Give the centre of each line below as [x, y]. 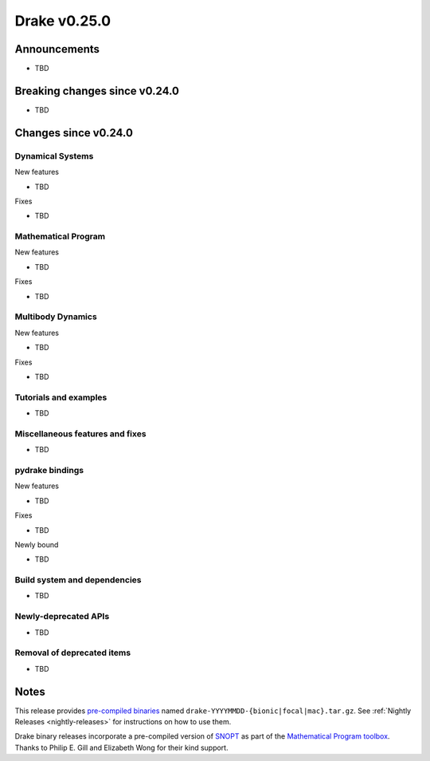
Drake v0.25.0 [63, 21]
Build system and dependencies [78, 580]
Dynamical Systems [54, 156]
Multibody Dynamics [56, 317]
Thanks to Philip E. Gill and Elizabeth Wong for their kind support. [121, 747]
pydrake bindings [49, 470]
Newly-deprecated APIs [62, 617]
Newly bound [37, 544]
